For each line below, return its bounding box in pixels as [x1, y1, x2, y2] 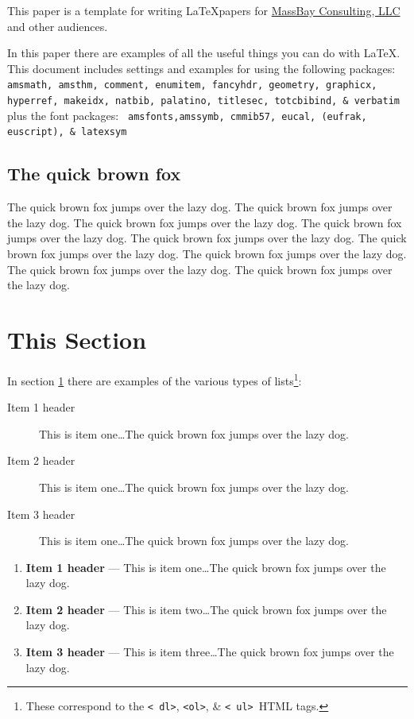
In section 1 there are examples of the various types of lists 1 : [7, 369, 302, 388]
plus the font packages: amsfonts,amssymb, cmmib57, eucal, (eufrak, [7, 106, 367, 123]
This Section [7, 323, 147, 355]
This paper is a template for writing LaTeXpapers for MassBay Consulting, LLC [7, 2, 400, 18]
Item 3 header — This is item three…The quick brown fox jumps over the [25, 644, 394, 660]
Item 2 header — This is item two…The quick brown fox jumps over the [25, 601, 387, 617]
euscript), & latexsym [7, 126, 127, 138]
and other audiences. [7, 17, 108, 34]
